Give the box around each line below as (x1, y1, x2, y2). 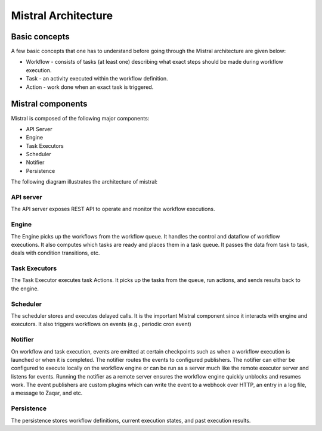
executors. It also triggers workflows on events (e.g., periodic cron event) (11, 321, 192, 328)
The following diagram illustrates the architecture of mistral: (11, 178, 158, 185)
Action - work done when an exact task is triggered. (26, 83, 154, 91)
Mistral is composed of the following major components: (11, 114, 150, 122)
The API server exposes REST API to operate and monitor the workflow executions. (11, 206, 215, 213)
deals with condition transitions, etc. (11, 249, 100, 256)
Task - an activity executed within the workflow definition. (26, 75, 168, 82)
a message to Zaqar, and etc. (11, 389, 83, 396)
